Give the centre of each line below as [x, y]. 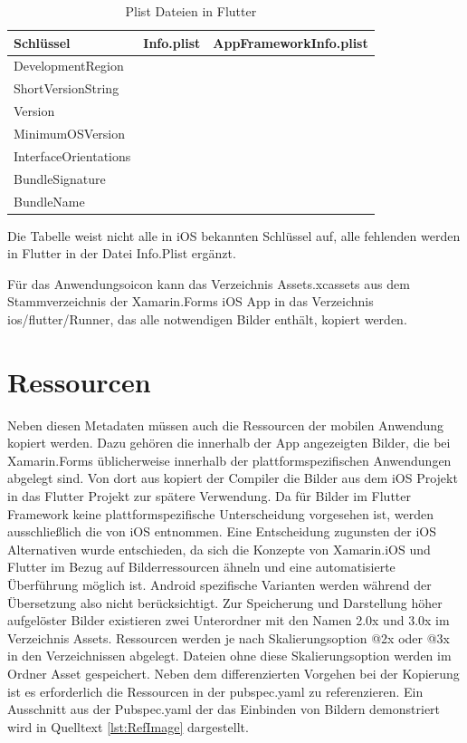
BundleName [49, 201]
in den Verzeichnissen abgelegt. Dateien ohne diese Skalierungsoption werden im [229, 656]
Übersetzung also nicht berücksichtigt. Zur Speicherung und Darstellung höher [225, 602]
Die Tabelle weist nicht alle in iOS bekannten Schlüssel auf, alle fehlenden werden [234, 235]
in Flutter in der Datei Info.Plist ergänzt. [122, 253]
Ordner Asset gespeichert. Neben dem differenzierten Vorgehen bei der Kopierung [233, 673]
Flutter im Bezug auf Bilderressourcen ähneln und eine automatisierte [201, 567]
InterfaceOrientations [72, 155]
